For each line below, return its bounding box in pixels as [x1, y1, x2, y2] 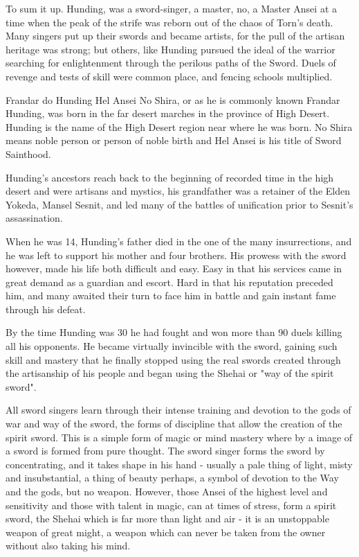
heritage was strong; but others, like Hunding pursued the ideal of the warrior [6, 42, 335, 56]
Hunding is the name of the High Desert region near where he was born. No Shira [6, 119, 353, 134]
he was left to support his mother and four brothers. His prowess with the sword [6, 247, 347, 262]
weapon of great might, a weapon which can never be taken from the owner [6, 524, 326, 539]
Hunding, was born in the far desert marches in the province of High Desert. [6, 106, 330, 121]
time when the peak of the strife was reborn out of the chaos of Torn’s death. [6, 15, 333, 29]
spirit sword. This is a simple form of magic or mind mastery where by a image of [6, 430, 353, 444]
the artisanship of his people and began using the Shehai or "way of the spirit [6, 366, 334, 380]
